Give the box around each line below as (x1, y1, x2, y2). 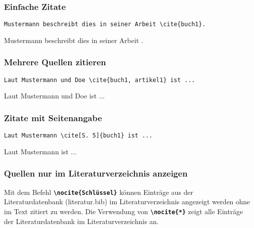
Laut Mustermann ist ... (4, 146, 77, 156)
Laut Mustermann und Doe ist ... (4, 91, 105, 101)
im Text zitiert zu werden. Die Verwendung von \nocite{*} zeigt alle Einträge (4, 206, 243, 216)
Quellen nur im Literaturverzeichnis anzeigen (4, 167, 188, 180)
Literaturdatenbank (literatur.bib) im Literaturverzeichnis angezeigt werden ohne (4, 196, 250, 207)
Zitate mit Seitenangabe (4, 111, 102, 124)
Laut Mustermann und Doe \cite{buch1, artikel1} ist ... (4, 76, 195, 84)
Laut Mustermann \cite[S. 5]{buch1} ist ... (4, 132, 153, 139)
